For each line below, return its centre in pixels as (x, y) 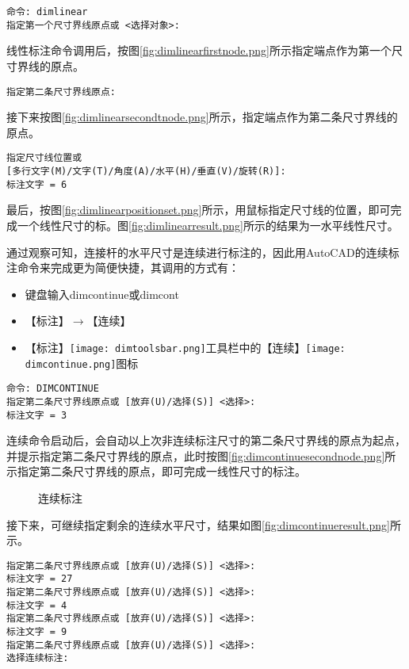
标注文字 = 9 (37, 632)
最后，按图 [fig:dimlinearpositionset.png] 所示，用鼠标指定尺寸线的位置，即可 (199, 210)
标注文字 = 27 (40, 579)
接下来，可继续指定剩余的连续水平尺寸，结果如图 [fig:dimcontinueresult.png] (198, 524)
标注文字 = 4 (37, 605)
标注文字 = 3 (37, 415)
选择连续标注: (38, 658)
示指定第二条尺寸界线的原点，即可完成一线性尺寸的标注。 (156, 471)
